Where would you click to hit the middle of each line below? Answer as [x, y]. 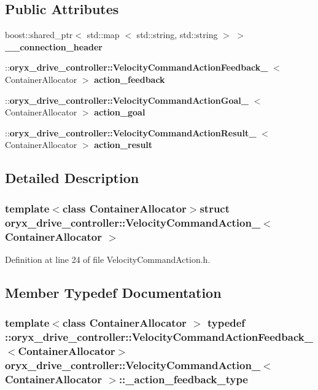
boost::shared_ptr [39, 35]
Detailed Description [72, 178]
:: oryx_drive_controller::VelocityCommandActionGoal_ [127, 100]
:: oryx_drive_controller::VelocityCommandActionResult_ [131, 132]
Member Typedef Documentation [113, 292]
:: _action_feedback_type [183, 379]
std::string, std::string [177, 35]
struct [215, 208]
